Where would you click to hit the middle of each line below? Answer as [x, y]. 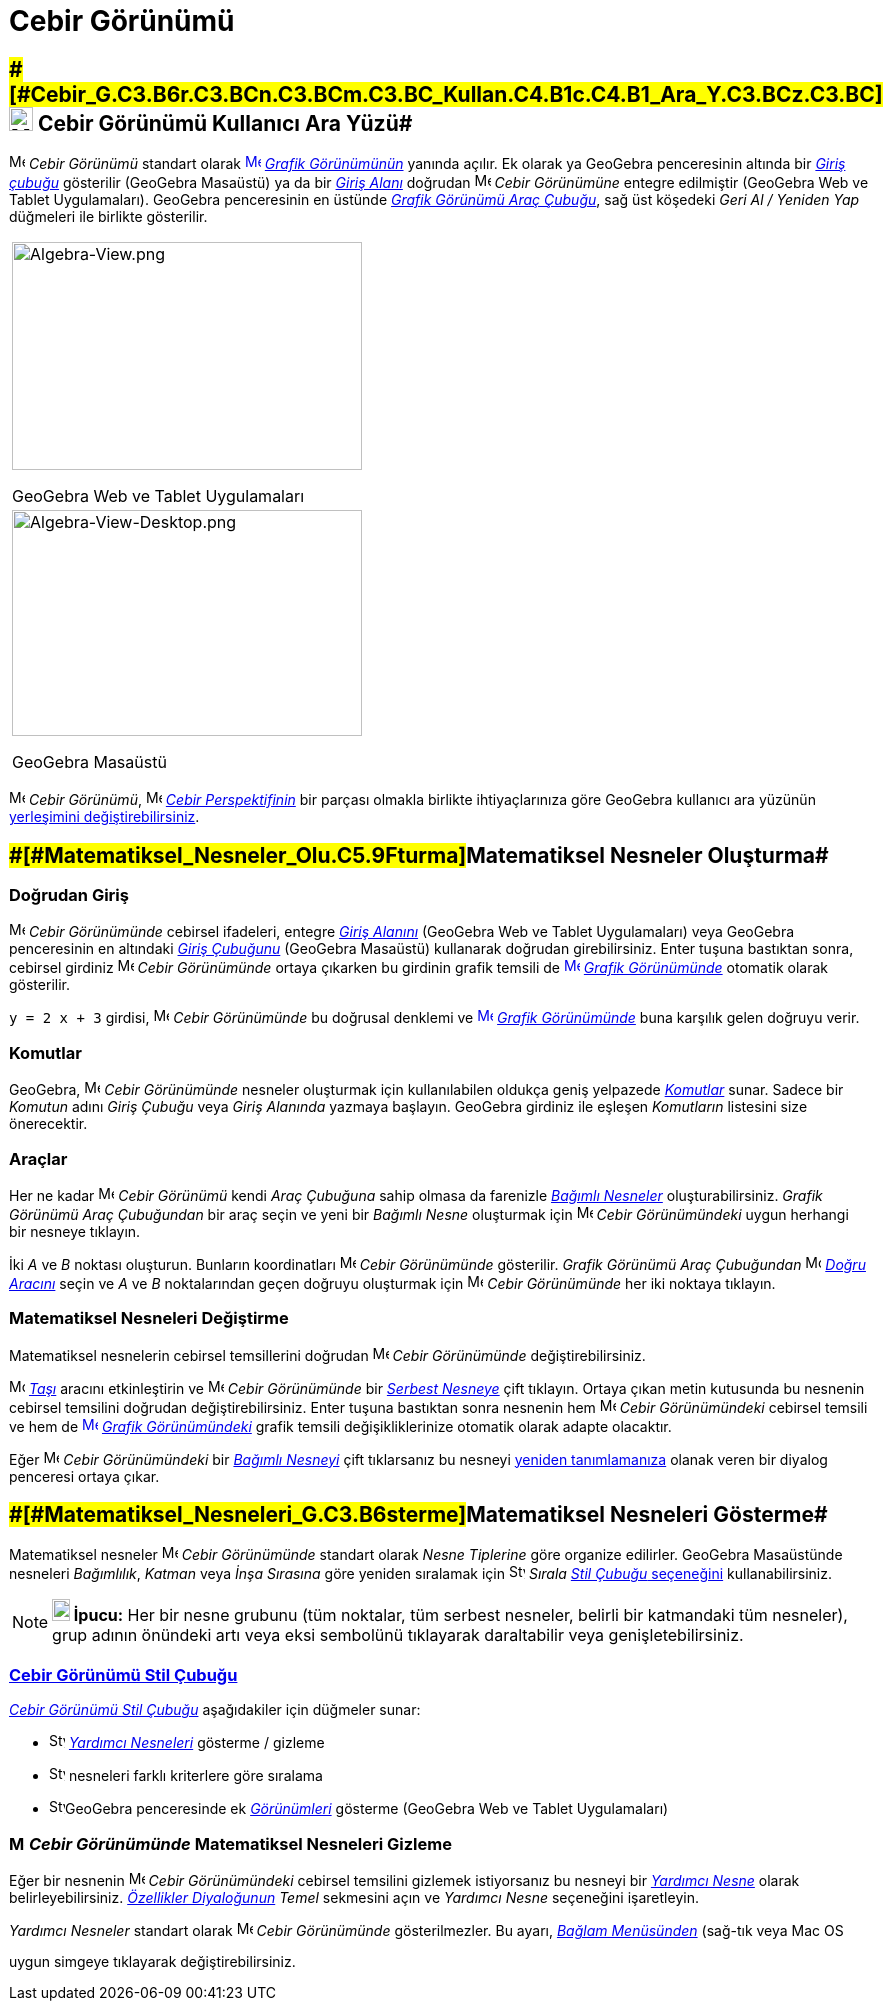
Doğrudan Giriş [69, 895]
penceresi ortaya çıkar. [84, 1476]
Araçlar [38, 1158]
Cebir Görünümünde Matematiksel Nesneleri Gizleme [240, 1843]
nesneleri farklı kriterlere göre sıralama [195, 1776]
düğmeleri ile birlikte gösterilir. [108, 217]
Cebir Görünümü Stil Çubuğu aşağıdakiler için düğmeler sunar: [215, 1710]
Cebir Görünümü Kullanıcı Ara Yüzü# [225, 123]
